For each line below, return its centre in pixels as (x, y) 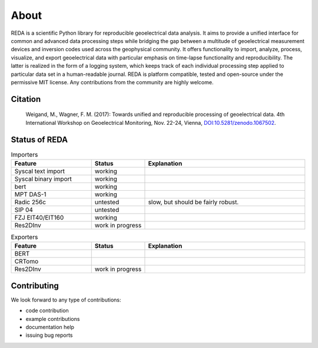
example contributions (53, 319)
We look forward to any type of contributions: (66, 300)
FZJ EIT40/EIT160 (39, 217)
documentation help (50, 327)
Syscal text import (39, 171)
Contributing (35, 286)
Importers (24, 154)
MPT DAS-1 (30, 194)
